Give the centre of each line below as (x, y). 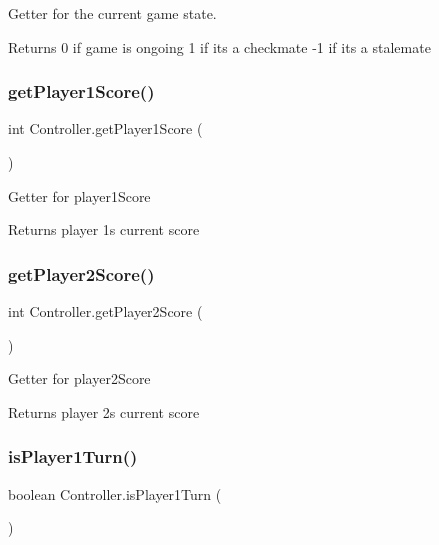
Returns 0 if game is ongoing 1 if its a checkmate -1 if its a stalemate (219, 46)
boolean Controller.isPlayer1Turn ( (115, 493)
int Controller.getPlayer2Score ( (105, 311)
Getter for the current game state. (112, 13)
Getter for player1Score (79, 195)
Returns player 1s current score (104, 229)
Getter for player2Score (79, 378)
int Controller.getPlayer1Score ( (105, 128)
